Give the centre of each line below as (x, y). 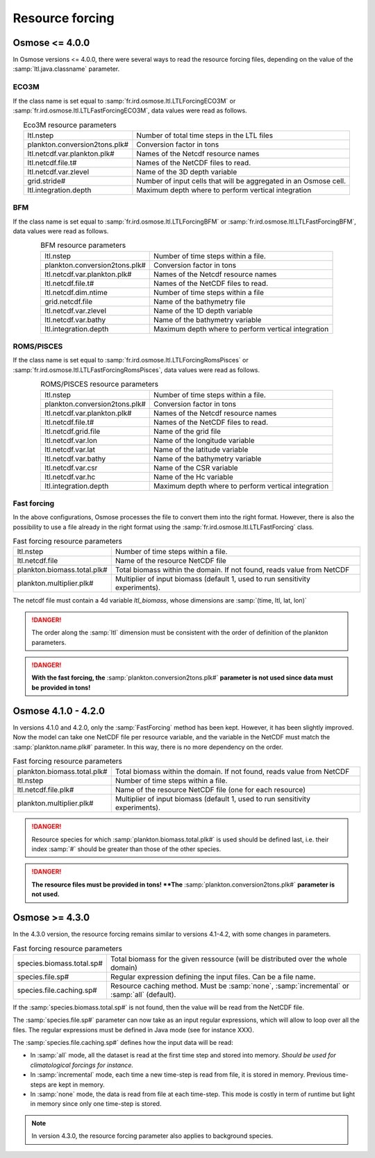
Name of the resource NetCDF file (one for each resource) (210, 790)
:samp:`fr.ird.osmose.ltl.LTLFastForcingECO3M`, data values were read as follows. (130, 110)
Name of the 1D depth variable (203, 310)
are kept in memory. (76, 1084)
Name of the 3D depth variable (187, 171)
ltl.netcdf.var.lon (71, 440)
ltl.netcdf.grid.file (73, 431)
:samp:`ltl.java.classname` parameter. (66, 69)
